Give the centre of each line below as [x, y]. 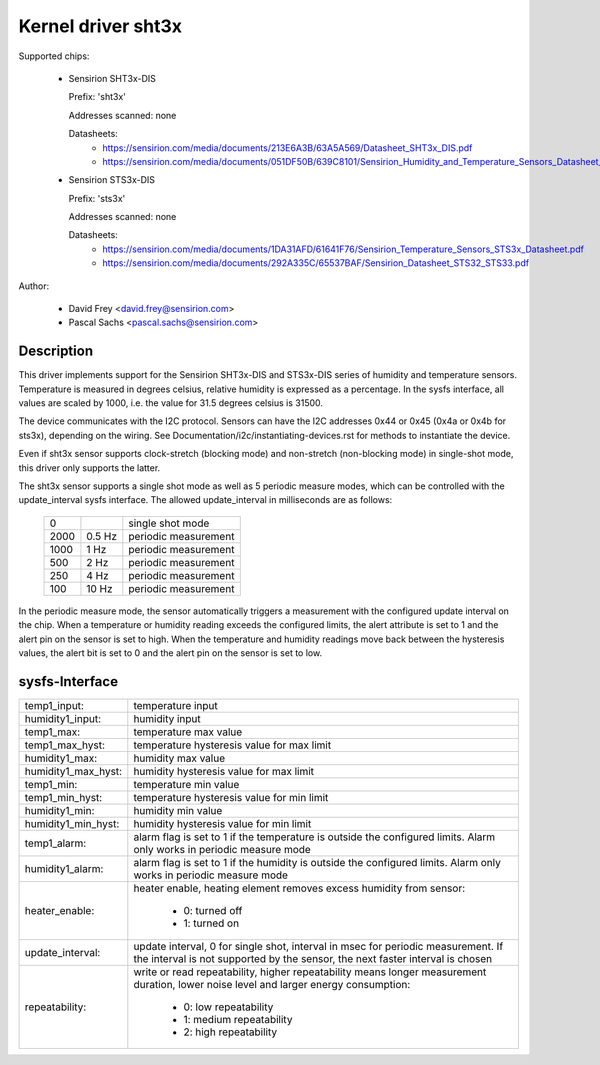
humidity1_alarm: [64, 868]
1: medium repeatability [238, 1019]
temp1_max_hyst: [64, 745]
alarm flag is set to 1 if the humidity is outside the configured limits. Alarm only [317, 862]
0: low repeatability [228, 1007]
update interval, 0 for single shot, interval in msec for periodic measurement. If [318, 946]
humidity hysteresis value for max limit [224, 771]
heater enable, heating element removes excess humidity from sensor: [299, 888]
